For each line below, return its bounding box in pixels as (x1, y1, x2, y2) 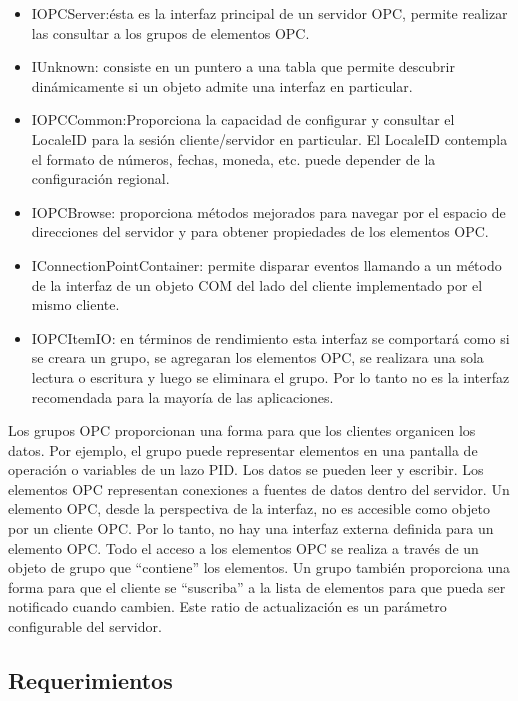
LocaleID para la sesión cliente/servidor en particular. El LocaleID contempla (31, 128, 508, 149)
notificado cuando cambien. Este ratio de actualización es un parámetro (8, 596, 447, 617)
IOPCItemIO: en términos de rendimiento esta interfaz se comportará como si (31, 327, 510, 348)
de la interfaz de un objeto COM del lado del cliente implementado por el (31, 274, 483, 295)
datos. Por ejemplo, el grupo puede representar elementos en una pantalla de (8, 439, 478, 460)
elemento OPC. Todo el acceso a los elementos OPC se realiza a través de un (8, 537, 479, 558)
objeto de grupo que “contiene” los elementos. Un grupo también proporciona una (8, 557, 510, 578)
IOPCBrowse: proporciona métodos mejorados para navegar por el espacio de (31, 201, 506, 222)
